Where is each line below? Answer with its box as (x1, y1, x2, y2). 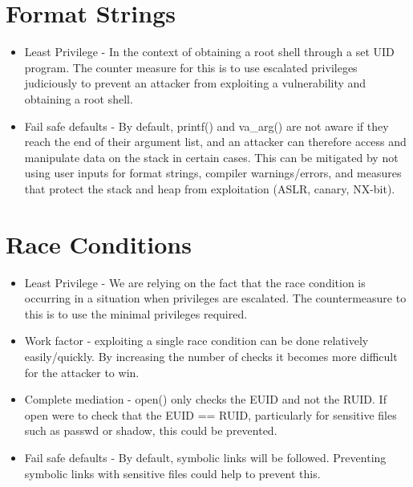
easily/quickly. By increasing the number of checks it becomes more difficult (24, 347, 398, 364)
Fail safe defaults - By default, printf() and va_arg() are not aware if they (24, 117, 389, 134)
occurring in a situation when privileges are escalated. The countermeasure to (24, 290, 407, 306)
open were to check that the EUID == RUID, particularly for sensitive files (24, 406, 397, 423)
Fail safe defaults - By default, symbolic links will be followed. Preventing (24, 448, 387, 465)
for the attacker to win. (24, 363, 140, 380)
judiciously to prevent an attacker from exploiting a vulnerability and (24, 75, 366, 91)
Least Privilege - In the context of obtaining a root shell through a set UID (24, 43, 395, 60)
